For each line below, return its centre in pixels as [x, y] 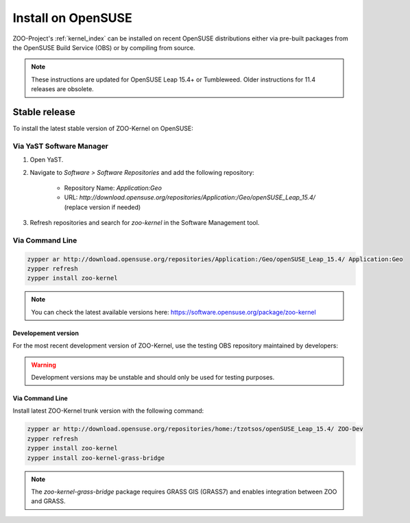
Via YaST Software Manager [61, 146]
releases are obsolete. [62, 89]
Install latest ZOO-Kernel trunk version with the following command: [108, 411]
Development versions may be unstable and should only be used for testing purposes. [153, 377]
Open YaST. [47, 160]
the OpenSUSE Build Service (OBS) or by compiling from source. [104, 47]
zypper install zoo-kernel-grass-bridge [96, 458]
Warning [44, 365]
